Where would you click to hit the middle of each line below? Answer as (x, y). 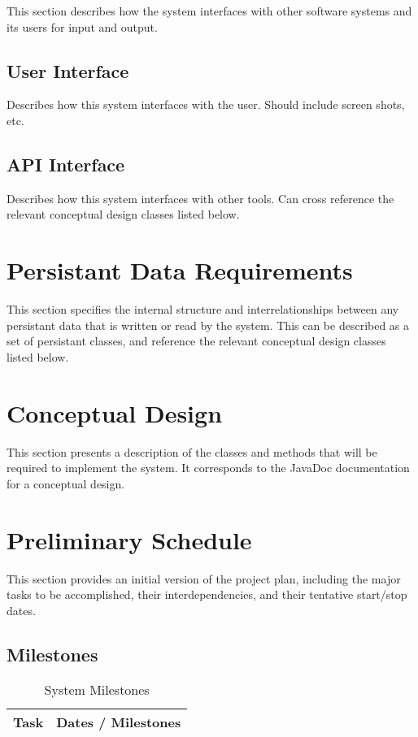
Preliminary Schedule (129, 539)
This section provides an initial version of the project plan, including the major (204, 578)
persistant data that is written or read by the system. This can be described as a (208, 325)
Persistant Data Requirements (180, 270)
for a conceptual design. (66, 483)
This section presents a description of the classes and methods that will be (192, 451)
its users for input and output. (82, 26)
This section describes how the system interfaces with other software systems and (209, 11)
